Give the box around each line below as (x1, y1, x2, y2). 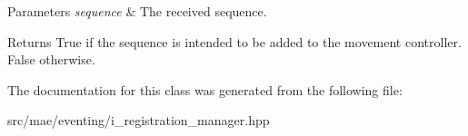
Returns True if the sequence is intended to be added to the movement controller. (7, 32, 462, 51)
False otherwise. (7, 50, 95, 69)
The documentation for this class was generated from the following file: (7, 80, 403, 99)
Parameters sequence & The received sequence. (7, 2, 267, 20)
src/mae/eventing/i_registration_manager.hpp (7, 111, 270, 130)
